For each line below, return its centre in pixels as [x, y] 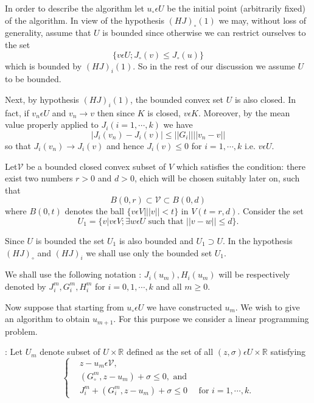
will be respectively [254, 274]
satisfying [288, 352]
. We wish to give [267, 307]
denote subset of [70, 352]
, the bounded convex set [177, 99]
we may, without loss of [263, 20]
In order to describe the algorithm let [75, 8]
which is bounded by [44, 65]
